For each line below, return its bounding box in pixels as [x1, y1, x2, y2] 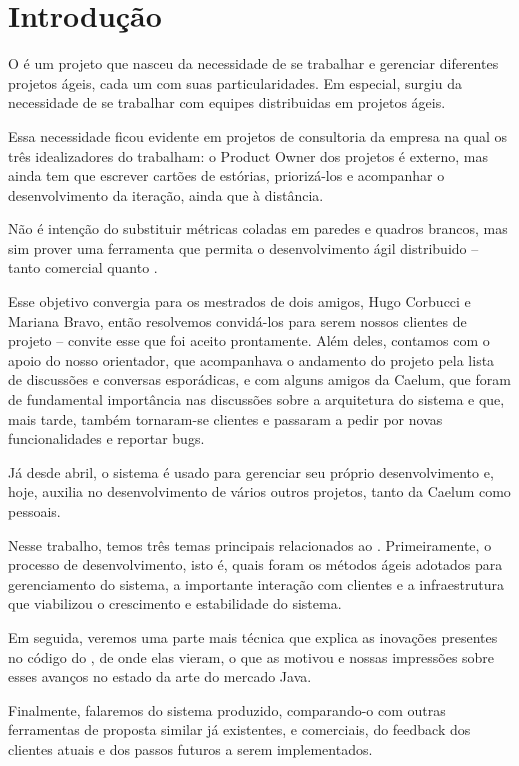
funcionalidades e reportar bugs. [8, 428, 205, 449]
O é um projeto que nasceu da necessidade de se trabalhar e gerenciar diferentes [8, 53, 499, 74]
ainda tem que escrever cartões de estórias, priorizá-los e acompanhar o [8, 165, 445, 186]
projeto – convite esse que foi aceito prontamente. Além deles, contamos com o [8, 330, 490, 351]
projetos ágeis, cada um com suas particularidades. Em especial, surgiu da [8, 72, 462, 93]
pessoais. [8, 501, 61, 521]
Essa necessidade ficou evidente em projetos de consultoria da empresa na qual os [8, 125, 508, 146]
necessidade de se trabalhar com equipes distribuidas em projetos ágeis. [8, 92, 446, 113]
